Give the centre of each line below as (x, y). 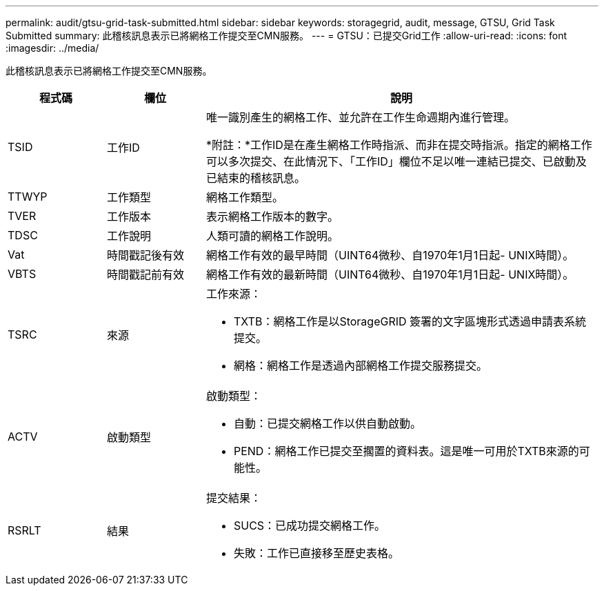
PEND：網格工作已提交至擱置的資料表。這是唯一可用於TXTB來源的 (406, 451)
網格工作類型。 (244, 197)
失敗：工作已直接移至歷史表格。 (316, 553)
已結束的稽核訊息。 (255, 178)
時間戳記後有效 (145, 255)
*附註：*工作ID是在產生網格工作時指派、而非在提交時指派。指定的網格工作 (399, 145)
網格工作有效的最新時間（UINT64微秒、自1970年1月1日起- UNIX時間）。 (390, 274)
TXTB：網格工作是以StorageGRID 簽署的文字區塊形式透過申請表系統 (410, 321)
